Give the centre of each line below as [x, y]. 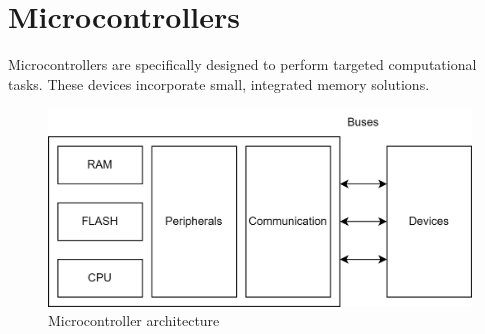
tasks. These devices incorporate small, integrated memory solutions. [219, 83]
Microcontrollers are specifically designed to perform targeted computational [242, 64]
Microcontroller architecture [134, 320]
